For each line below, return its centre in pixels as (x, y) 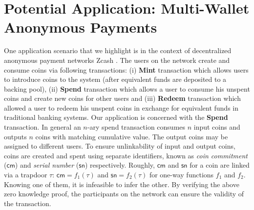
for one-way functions (181, 175)
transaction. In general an (42, 127)
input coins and (217, 127)
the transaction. (28, 203)
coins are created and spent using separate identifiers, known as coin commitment (126, 155)
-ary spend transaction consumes (136, 127)
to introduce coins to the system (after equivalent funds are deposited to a (115, 79)
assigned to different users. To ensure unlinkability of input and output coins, (120, 146)
